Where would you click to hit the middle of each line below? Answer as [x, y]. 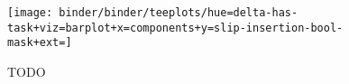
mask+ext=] [40, 43]
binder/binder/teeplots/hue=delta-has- [179, 13]
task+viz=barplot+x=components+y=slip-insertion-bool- [175, 28]
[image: [30, 13]
